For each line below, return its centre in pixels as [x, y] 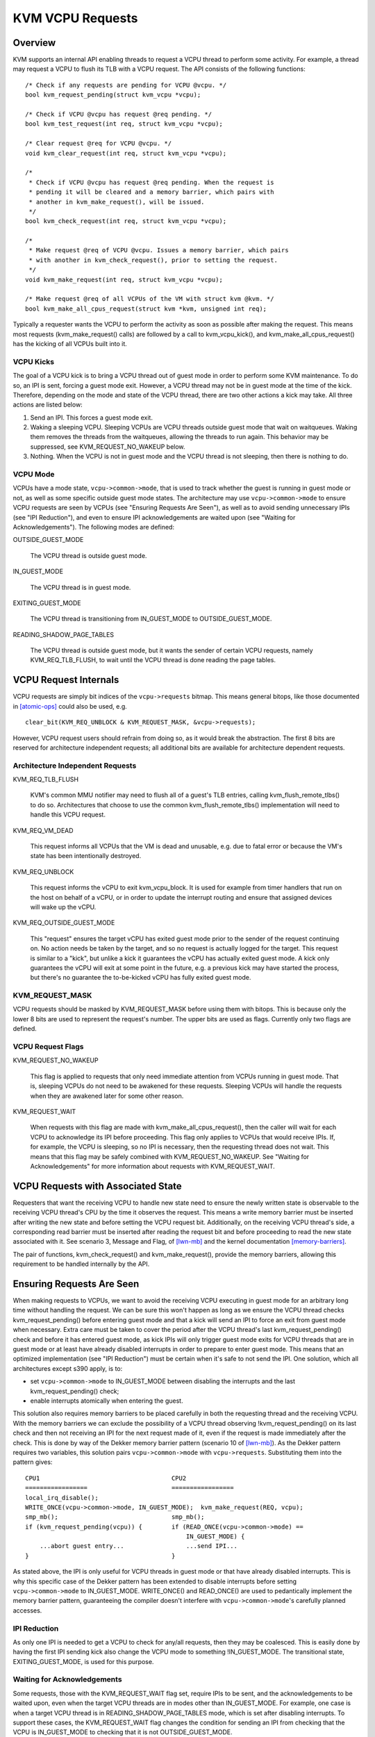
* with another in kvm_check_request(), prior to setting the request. [153, 260]
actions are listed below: [48, 405]
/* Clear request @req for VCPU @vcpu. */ [99, 143]
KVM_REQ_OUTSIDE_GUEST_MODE [64, 923]
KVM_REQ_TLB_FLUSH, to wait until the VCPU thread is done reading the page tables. [153, 660]
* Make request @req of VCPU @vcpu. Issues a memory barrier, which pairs [159, 250]
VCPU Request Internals [66, 680]
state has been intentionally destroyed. [86, 856]
